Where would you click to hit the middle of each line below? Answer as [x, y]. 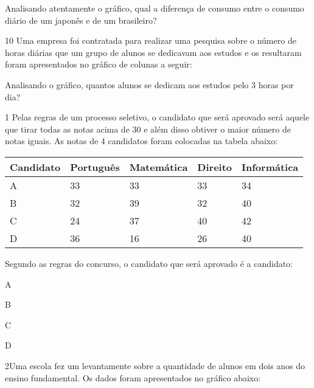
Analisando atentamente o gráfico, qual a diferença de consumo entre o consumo [155, 8]
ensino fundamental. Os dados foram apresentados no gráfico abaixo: [133, 377]
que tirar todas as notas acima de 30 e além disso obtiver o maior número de [148, 129]
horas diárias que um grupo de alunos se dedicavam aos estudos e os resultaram [153, 52]
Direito [215, 167]
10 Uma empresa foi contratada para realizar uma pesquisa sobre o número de [151, 40]
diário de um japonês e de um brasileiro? [81, 20]
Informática [270, 167]
